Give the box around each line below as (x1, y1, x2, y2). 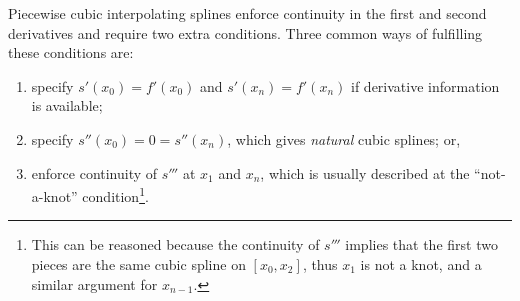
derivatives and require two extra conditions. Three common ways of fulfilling (8, 22, 483, 43)
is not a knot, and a (360, 254, 482, 274)
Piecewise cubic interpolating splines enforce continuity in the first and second (8, 3, 487, 23)
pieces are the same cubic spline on (31, 254, 246, 274)
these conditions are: (8, 42, 134, 63)
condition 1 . (82, 183, 149, 206)
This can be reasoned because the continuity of (31, 234, 320, 255)
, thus (302, 254, 338, 274)
